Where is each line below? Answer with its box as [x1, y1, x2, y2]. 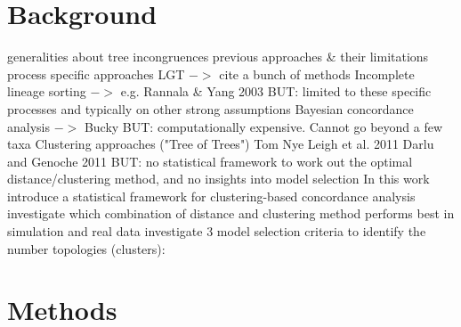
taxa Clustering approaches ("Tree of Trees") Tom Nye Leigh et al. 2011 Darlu [7, 135, 434, 153]
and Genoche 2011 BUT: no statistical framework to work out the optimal [7, 151, 413, 170]
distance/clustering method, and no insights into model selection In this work [7, 169, 430, 188]
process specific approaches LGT [7, 64, 185, 83]
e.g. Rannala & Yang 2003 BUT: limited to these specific [120, 82, 432, 101]
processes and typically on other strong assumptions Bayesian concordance [7, 99, 414, 118]
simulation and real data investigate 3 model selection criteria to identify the [7, 222, 426, 241]
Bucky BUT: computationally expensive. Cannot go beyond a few [84, 117, 443, 135]
